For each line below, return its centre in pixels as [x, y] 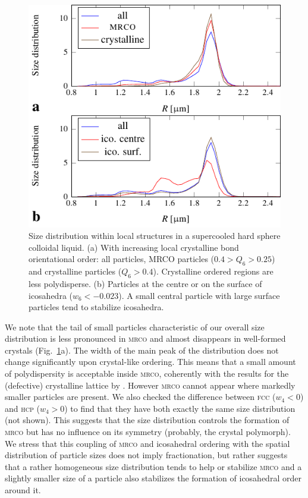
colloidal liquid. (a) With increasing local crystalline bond [134, 247]
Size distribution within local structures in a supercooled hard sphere [155, 236]
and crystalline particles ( [75, 271]
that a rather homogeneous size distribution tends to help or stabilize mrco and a [153, 466]
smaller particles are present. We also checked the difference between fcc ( [140, 397]
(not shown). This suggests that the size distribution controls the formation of [147, 420]
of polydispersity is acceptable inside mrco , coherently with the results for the [147, 373]
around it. [23, 490]
